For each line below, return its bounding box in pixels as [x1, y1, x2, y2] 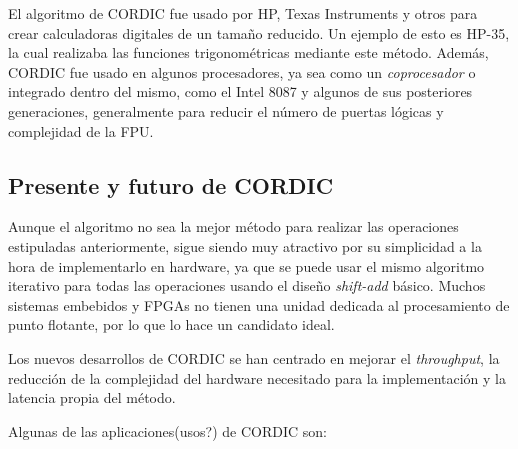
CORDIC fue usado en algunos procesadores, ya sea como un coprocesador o [8, 61, 476, 82]
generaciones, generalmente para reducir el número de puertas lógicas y [8, 100, 444, 121]
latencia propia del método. [8, 387, 176, 408]
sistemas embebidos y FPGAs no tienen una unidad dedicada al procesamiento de [8, 294, 510, 315]
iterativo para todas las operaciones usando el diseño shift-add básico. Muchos [8, 275, 486, 296]
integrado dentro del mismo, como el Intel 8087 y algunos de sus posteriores [8, 81, 473, 102]
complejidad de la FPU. [8, 120, 154, 141]
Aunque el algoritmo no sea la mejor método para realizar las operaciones [8, 216, 459, 237]
